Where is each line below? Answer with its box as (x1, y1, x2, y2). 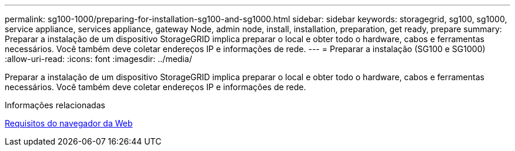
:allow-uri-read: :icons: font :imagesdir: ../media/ (5, 54, 192, 64)
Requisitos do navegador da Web (5, 118, 133, 128)
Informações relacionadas (5, 100, 105, 110)
